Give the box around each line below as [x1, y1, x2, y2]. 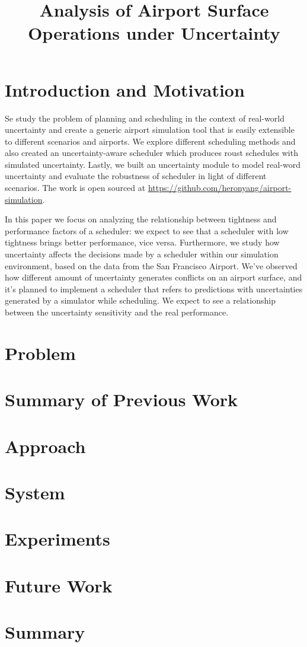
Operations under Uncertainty [28, 21, 280, 45]
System [5, 480, 65, 504]
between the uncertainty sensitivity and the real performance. [5, 306, 229, 318]
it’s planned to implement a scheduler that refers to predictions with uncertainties [5, 282, 303, 295]
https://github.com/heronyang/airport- [148, 181, 292, 194]
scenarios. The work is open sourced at [5, 181, 146, 194]
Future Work [5, 573, 113, 597]
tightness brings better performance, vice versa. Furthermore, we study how [5, 236, 280, 248]
